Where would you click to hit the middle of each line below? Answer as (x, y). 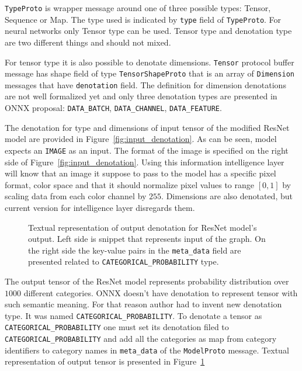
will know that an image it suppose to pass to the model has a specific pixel (140, 173)
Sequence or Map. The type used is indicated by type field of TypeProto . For (143, 19)
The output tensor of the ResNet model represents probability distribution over (147, 281)
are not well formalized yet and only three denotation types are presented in (141, 96)
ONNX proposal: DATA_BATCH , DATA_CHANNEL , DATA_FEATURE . (113, 108)
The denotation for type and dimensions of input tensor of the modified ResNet (147, 127)
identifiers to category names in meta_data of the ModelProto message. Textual (147, 350)
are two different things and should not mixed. (88, 42)
